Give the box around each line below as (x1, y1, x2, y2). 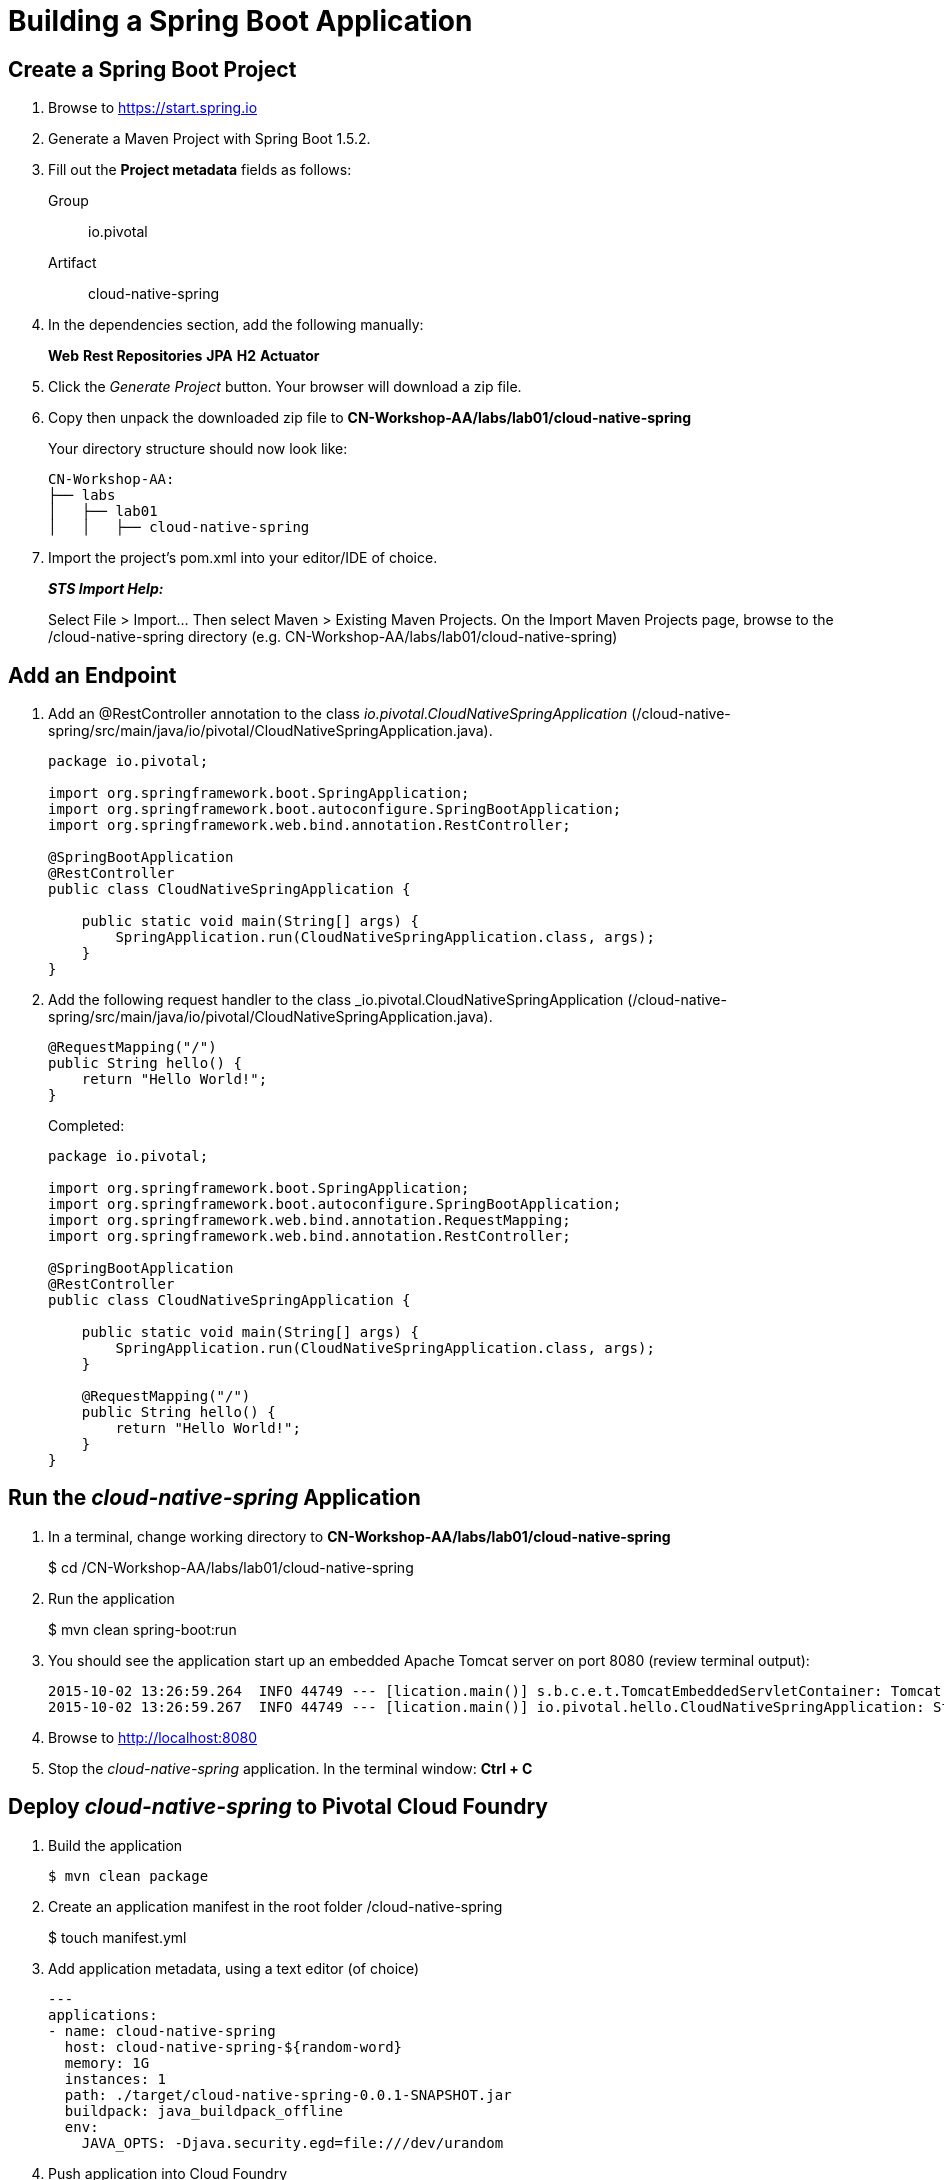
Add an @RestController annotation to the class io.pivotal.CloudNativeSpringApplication (48, 705, 628, 723)
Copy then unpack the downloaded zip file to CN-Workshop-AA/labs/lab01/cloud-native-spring (48, 409, 692, 427)
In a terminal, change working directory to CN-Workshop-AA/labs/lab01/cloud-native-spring (48, 1527, 671, 1545)
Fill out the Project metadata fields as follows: (48, 161, 352, 179)
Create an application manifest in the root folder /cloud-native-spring (48, 1897, 503, 1915)
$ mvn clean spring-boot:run (48, 1620, 237, 1638)
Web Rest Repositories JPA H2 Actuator (48, 347, 320, 365)
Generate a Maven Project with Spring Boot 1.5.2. (48, 130, 371, 148)
